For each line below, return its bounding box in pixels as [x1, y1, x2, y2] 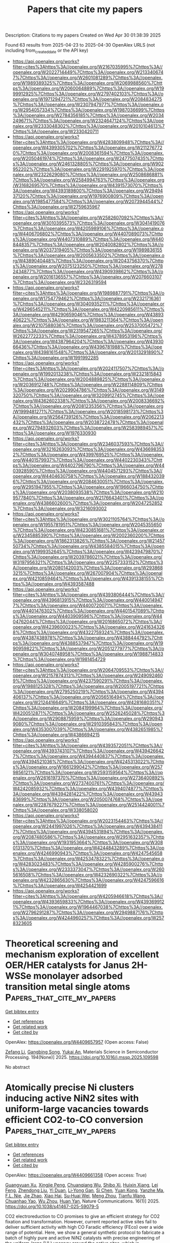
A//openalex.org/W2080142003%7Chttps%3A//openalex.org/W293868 [12, 564, 163, 571]
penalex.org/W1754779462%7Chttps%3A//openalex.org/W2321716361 [12, 295, 161, 301]
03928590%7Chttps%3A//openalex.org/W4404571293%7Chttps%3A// [12, 467, 163, 473]
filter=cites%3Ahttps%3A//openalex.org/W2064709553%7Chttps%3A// [12, 667, 164, 673]
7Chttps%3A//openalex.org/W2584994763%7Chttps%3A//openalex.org [12, 176, 164, 183]
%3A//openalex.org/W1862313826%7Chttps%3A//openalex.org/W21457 [12, 537, 165, 543]
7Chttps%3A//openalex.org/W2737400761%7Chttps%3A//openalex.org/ [12, 780, 164, 786]
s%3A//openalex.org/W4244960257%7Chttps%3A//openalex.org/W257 [12, 915, 164, 921]
